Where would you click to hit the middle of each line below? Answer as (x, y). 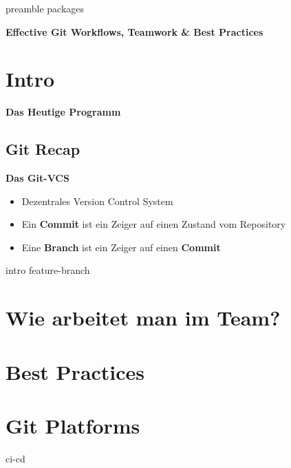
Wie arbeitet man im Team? (143, 318)
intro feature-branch (48, 270)
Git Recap (43, 149)
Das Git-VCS (37, 178)
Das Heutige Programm (63, 112)
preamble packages (45, 8)
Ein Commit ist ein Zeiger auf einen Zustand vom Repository (154, 224)
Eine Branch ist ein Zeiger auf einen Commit (121, 247)
